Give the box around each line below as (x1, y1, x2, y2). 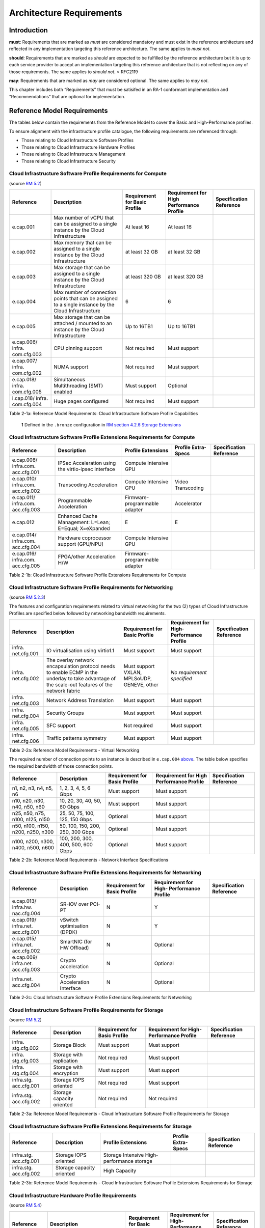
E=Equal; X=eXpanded (58, 525, 110, 531)
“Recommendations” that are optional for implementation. (9, 93, 126, 99)
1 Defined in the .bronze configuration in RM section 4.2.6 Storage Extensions (21, 421, 181, 427)
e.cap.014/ (12, 531, 37, 538)
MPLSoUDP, (123, 675, 152, 682)
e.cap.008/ (12, 456, 38, 463)
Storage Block (53, 1041, 86, 1048)
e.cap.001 (12, 223, 35, 230)
